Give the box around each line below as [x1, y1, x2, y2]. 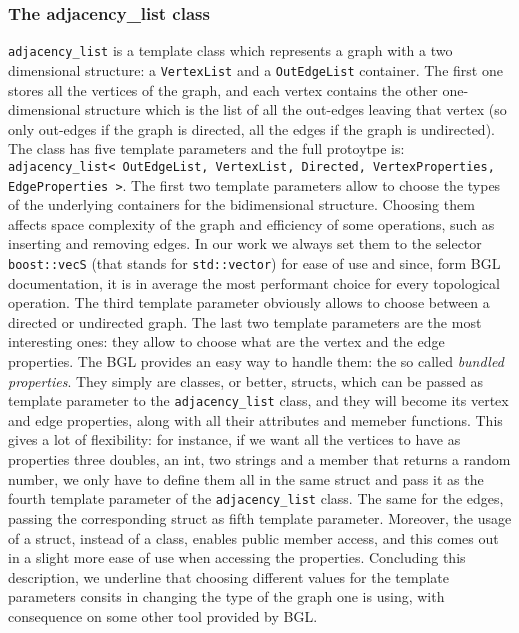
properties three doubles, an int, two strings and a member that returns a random [8, 449, 511, 470]
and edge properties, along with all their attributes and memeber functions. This [8, 409, 503, 430]
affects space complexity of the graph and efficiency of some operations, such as [8, 213, 495, 234]
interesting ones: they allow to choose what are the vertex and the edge [8, 331, 445, 352]
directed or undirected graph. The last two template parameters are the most [8, 311, 482, 332]
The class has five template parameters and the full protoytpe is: [8, 138, 405, 159]
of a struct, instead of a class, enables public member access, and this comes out [8, 527, 499, 548]
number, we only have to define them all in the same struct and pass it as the [8, 468, 484, 489]
